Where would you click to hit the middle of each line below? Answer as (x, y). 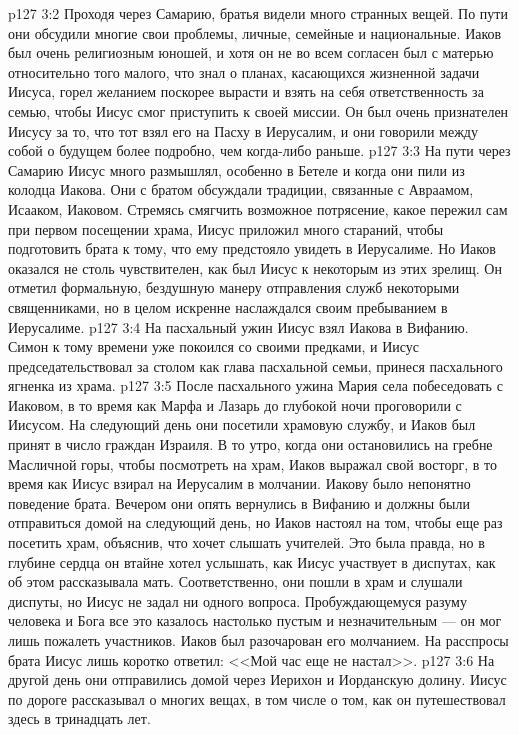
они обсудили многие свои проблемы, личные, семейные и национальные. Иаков (255, 32)
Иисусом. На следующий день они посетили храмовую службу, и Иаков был (242, 424)
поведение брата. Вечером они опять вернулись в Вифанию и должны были (239, 502)
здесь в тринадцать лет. (79, 718)
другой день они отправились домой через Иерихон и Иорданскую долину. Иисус (257, 679)
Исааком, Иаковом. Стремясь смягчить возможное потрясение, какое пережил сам (258, 208)
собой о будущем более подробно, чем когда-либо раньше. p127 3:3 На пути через (259, 150)
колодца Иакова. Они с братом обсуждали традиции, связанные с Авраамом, (241, 189)
